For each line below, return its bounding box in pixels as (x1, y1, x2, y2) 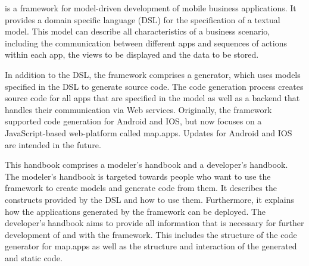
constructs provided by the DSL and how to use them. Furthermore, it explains (5, 193, 295, 205)
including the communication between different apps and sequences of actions (5, 36, 287, 49)
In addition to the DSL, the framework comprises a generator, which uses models (5, 68, 301, 80)
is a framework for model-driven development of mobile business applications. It (5, 2, 296, 14)
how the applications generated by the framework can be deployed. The (5, 205, 266, 217)
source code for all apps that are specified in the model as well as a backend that (5, 92, 300, 104)
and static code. (5, 251, 63, 264)
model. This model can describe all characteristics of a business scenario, (5, 25, 270, 37)
